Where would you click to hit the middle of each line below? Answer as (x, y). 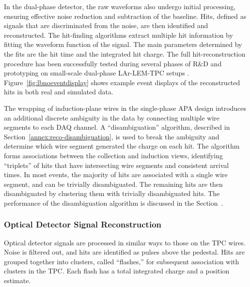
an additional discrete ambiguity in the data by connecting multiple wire (112, 117)
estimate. (17, 280)
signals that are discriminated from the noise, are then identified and (106, 25)
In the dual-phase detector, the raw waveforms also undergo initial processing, (120, 6)
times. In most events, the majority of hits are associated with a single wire (116, 174)
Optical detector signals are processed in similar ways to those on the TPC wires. (125, 242)
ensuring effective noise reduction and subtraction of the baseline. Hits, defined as (125, 16)
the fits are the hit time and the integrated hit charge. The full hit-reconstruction (125, 53)
